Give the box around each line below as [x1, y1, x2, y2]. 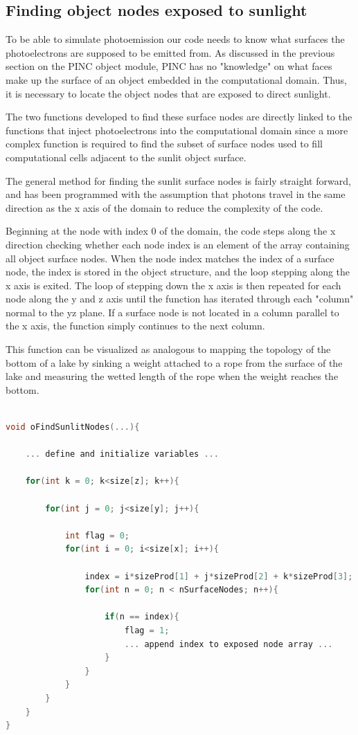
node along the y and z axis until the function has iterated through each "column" [6, 291, 354, 306]
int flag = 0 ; [64, 530, 130, 541]
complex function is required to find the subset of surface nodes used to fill [6, 136, 323, 151]
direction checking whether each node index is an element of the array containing [6, 237, 350, 251]
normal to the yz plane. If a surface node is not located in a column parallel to [6, 305, 339, 319]
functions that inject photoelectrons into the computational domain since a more [6, 122, 348, 137]
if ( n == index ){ [105, 612, 179, 622]
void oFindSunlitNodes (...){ [6, 422, 140, 433]
